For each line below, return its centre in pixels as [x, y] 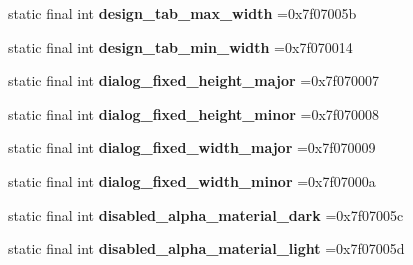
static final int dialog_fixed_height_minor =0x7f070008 [194, 113]
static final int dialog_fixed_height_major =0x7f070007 [193, 80]
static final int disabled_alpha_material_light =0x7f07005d [206, 248]
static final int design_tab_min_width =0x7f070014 [180, 46]
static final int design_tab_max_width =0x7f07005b [182, 13]
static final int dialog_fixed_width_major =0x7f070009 [192, 147]
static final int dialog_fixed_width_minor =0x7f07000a [192, 180]
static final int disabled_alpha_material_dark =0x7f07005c [206, 214]
